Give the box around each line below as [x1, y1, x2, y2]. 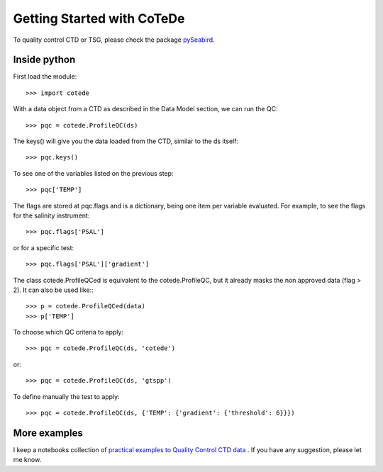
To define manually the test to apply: [13, 392, 120, 400]
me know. [13, 456, 42, 464]
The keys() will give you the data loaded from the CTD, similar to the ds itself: [13, 137, 239, 145]
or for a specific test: [13, 243, 74, 252]
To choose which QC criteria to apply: [13, 328, 124, 337]
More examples [13, 427, 83, 439]
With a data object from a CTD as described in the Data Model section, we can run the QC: [13, 105, 278, 113]
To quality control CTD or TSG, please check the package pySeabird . [13, 35, 216, 44]
